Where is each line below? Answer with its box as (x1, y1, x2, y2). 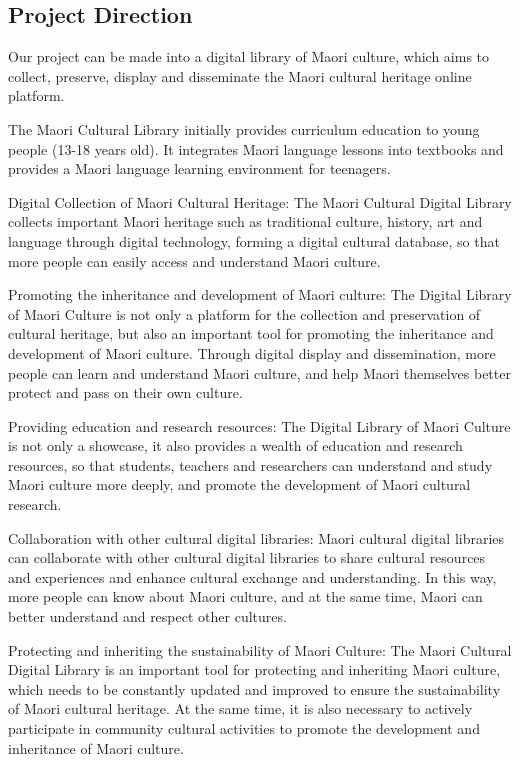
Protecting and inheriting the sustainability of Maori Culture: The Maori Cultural (8, 639, 512, 660)
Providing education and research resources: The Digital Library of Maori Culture (8, 415, 511, 436)
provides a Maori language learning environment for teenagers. (8, 158, 391, 179)
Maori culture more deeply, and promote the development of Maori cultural (8, 474, 471, 495)
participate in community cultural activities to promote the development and (8, 718, 480, 739)
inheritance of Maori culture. (8, 737, 184, 758)
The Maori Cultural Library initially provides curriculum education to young (8, 118, 480, 139)
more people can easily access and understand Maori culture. (8, 250, 381, 271)
